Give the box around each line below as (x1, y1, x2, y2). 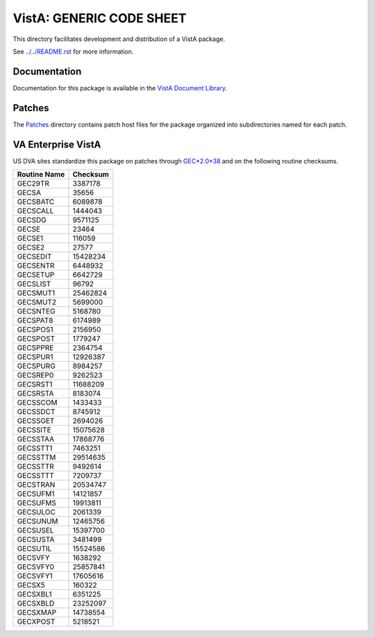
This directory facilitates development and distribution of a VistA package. (12, 35, 226, 43)
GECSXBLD (17, 599, 55, 608)
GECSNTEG (17, 307, 56, 316)
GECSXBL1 (17, 590, 52, 599)
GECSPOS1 (17, 325, 53, 334)
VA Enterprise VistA (12, 138, 101, 150)
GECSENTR (17, 261, 55, 271)
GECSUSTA (17, 535, 55, 545)
